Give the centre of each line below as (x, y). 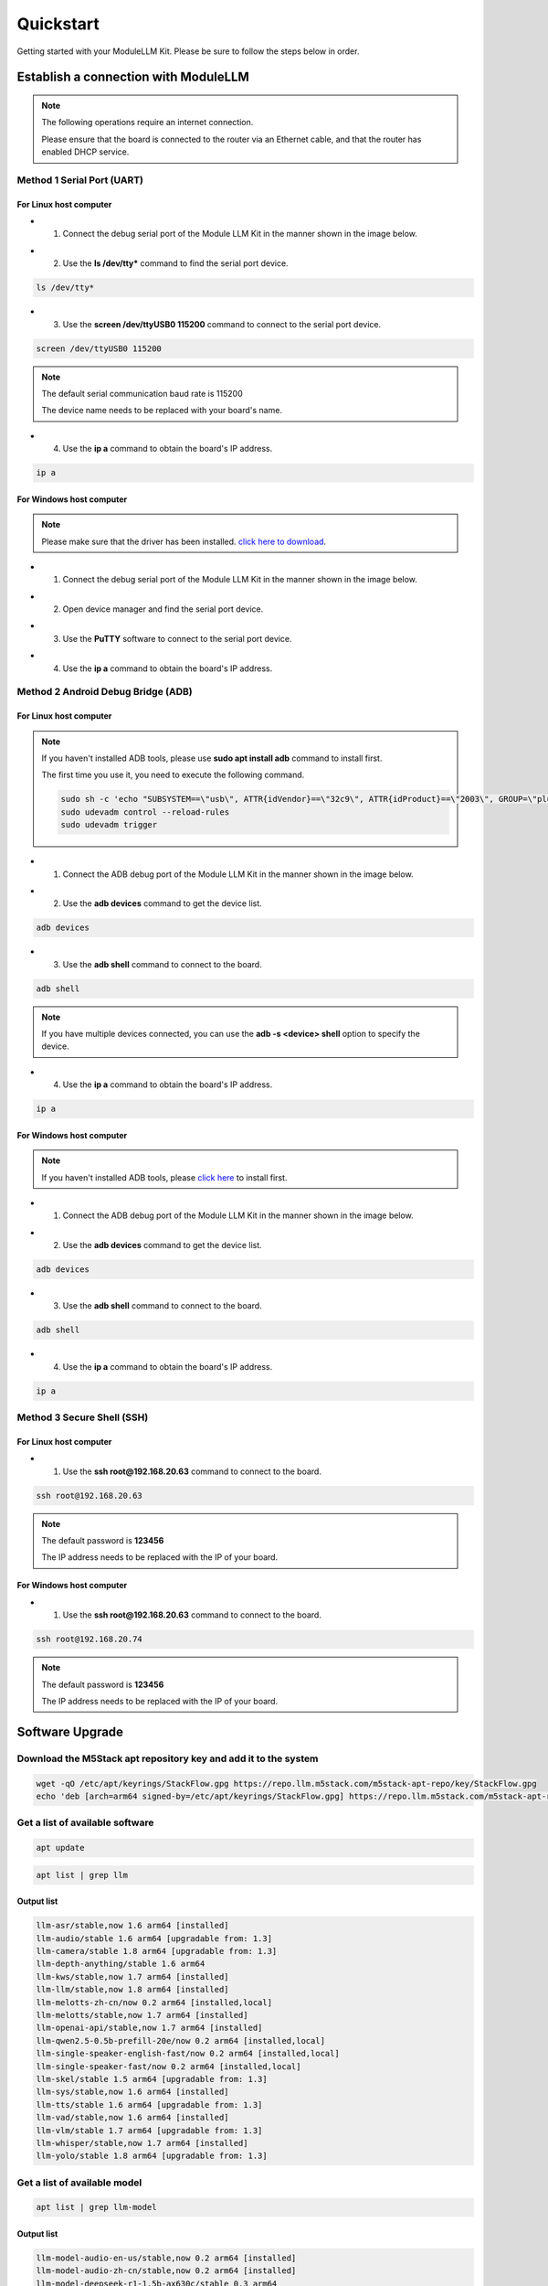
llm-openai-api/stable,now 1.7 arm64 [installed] (149, 2028)
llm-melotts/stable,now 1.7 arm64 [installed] (142, 2015)
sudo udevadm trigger (109, 825)
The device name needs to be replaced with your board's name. (162, 411)
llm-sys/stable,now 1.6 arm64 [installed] (132, 2092)
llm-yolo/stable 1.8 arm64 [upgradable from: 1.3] (152, 2156)
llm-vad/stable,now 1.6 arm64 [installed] (132, 2118)
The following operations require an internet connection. (148, 123)
